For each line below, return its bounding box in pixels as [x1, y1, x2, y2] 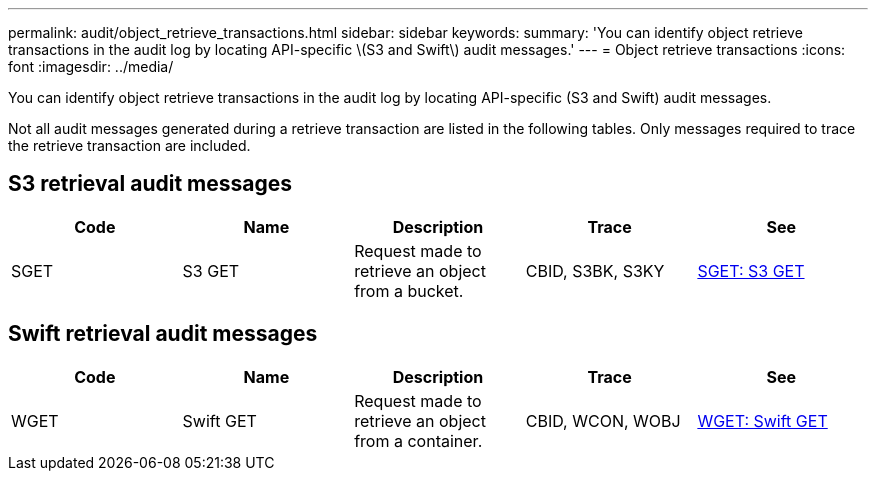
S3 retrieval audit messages [8, 171, 293, 197]
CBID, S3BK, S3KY [525, 260, 665, 281]
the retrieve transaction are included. [8, 137, 251, 154]
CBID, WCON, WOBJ [525, 410, 681, 431]
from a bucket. [354, 280, 464, 301]
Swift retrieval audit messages [8, 321, 318, 347]
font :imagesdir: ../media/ [8, 58, 174, 75]
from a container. [354, 430, 483, 451]
